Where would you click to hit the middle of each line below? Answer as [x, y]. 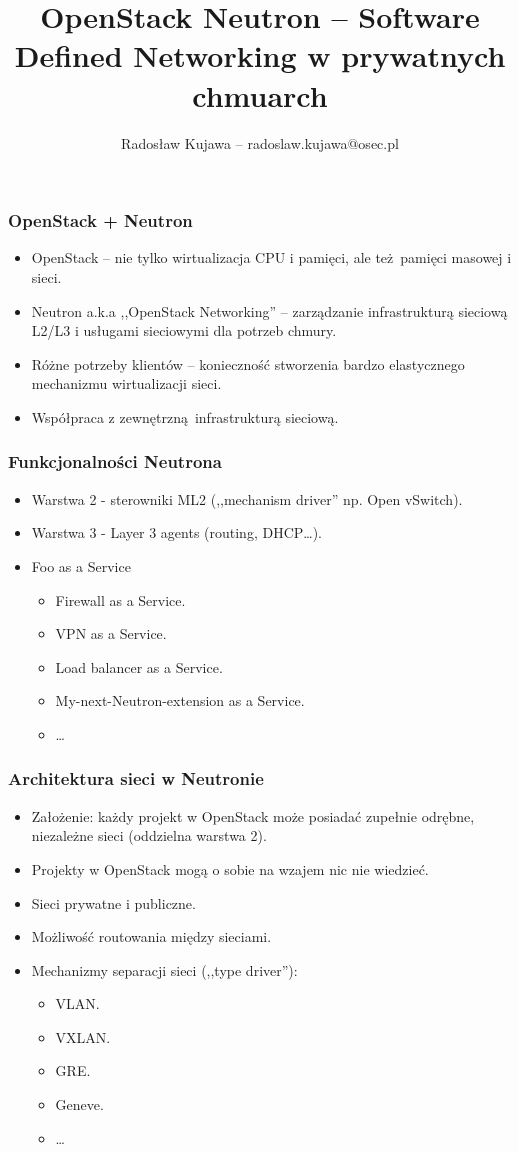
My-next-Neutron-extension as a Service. [180, 700]
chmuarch [260, 94]
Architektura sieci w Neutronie [136, 778]
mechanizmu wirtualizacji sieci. [126, 383]
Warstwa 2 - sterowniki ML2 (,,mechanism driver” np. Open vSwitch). [247, 498]
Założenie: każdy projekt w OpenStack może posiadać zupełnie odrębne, [253, 815]
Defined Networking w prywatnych [260, 55]
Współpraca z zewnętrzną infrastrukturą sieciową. [185, 416]
